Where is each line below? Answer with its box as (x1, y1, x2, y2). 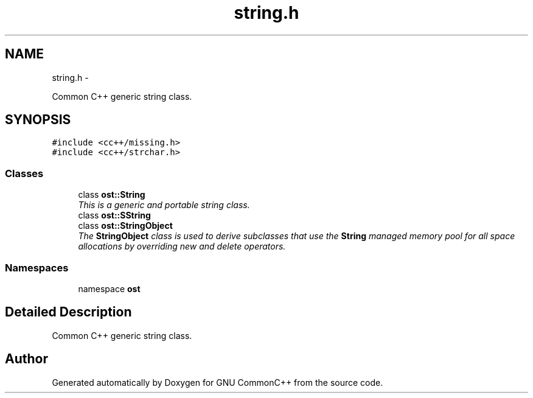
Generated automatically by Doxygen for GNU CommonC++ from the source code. (52, 377, 383, 388)
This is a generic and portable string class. (78, 200, 250, 211)
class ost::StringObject (78, 220, 173, 231)
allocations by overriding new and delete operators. (78, 241, 286, 252)
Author (5, 351, 48, 367)
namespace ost (78, 283, 141, 294)
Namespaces (5, 261, 69, 274)
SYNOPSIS (5, 112, 71, 128)
